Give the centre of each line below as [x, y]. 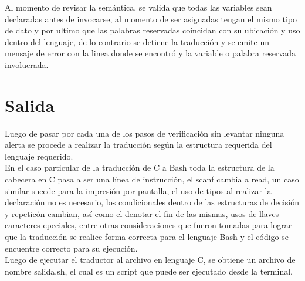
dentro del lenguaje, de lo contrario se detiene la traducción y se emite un [137, 41]
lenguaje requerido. [39, 156]
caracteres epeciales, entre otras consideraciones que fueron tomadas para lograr [148, 225]
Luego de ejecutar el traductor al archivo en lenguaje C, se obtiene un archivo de [150, 260]
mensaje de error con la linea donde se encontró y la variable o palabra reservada [150, 53]
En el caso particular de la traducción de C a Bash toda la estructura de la [140, 167]
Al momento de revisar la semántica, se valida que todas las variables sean [138, 7]
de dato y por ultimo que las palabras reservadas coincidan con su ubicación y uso [152, 30]
